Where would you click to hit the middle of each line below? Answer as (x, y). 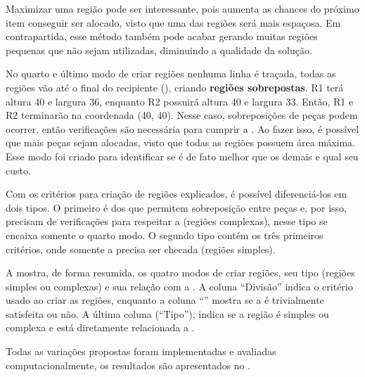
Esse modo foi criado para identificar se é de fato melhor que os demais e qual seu (182, 156)
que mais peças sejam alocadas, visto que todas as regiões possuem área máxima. (180, 142)
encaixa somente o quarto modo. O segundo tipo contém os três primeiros (165, 235)
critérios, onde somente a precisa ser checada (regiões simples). (141, 249)
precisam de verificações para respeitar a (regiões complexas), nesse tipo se (167, 221)
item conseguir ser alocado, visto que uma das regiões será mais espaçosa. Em (173, 22)
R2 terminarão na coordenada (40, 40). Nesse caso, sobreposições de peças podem (182, 115)
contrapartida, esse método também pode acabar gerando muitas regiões (162, 36)
